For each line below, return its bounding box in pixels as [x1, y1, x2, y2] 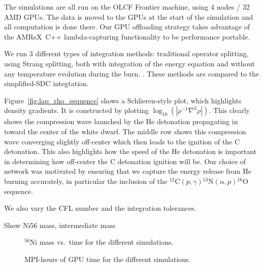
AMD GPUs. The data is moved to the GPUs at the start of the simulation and [4, 11, 253, 22]
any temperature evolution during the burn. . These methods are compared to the [4, 68, 259, 79]
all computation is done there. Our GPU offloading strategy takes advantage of [4, 21, 250, 32]
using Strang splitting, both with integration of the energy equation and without [4, 58, 255, 68]
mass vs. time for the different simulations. [39, 237, 174, 247]
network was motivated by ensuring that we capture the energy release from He [4, 166, 251, 176]
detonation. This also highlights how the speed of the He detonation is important [4, 146, 257, 157]
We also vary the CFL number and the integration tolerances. [4, 203, 196, 213]
